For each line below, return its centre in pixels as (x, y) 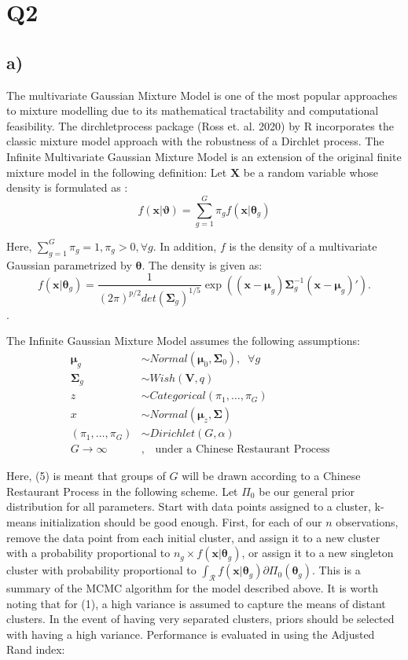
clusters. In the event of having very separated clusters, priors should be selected (200, 619)
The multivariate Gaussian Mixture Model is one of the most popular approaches (202, 95)
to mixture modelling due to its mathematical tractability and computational (193, 110)
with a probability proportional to (88, 553)
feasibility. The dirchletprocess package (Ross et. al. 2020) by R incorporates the (200, 125)
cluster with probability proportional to (101, 570)
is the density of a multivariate (303, 246)
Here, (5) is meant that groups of (86, 476)
